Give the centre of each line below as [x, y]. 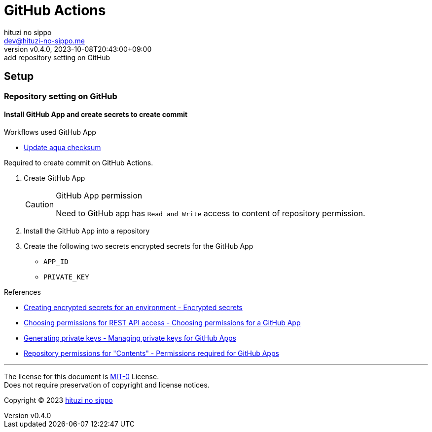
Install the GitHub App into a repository [87, 231]
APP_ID [56, 261]
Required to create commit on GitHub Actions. [79, 162]
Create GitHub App [54, 178]
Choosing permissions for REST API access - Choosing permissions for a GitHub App [162, 322]
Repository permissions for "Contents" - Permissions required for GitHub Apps [151, 353]
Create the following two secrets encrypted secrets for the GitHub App [139, 246]
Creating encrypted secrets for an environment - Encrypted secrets [133, 307]
